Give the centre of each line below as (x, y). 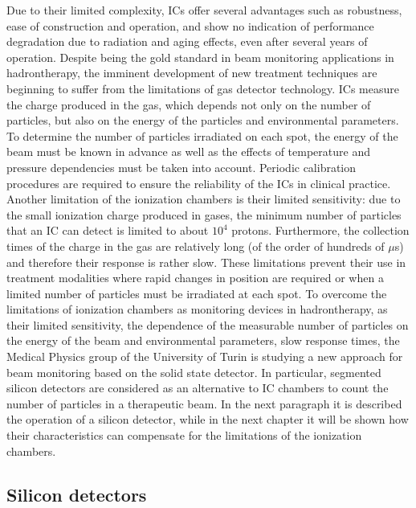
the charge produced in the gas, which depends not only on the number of (189, 104)
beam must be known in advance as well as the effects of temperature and (188, 152)
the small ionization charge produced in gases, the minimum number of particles (204, 214)
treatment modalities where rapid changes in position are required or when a (195, 278)
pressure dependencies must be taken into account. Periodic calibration (181, 167)
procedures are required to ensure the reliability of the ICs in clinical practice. (199, 183)
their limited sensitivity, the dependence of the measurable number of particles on (208, 324)
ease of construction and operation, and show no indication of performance (190, 25)
